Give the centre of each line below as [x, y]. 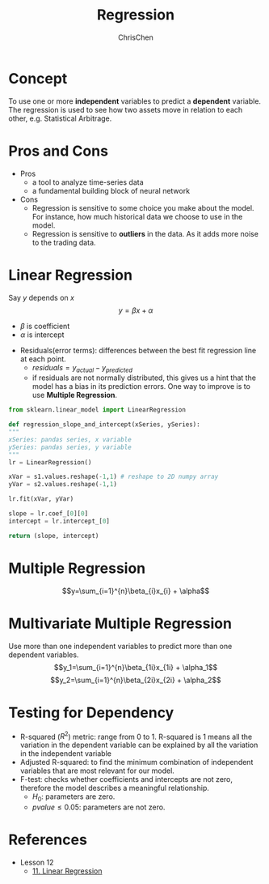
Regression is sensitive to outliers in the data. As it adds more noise [145, 233]
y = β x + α [136, 310]
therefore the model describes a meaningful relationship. [115, 788]
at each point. [43, 359]
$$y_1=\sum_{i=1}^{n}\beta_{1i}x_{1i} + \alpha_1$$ [136, 667]
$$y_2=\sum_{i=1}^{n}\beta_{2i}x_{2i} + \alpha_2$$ [136, 680]
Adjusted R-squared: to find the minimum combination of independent [137, 762]
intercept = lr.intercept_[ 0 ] [59, 521]
